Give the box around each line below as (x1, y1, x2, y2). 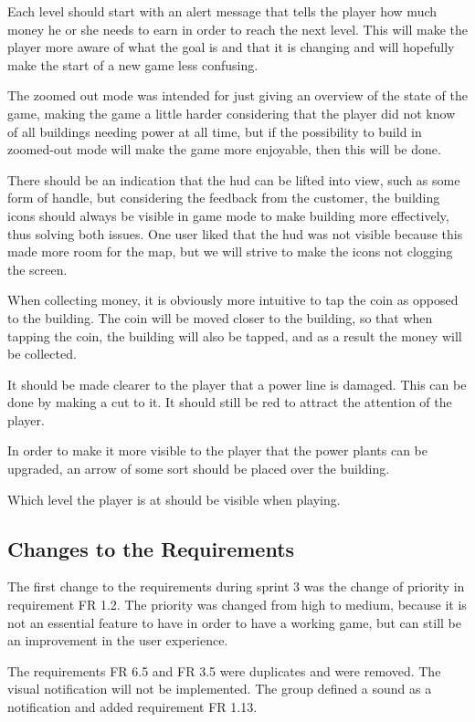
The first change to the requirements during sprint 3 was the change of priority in (7, 577, 465, 596)
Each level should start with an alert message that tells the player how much (7, 2, 438, 20)
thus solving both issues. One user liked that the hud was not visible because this (7, 224, 463, 243)
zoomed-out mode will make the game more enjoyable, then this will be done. (7, 140, 441, 159)
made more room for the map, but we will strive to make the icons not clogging (7, 242, 453, 261)
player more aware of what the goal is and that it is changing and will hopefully (7, 37, 455, 57)
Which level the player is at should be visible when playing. (7, 489, 341, 508)
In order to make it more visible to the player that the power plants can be (7, 441, 427, 460)
